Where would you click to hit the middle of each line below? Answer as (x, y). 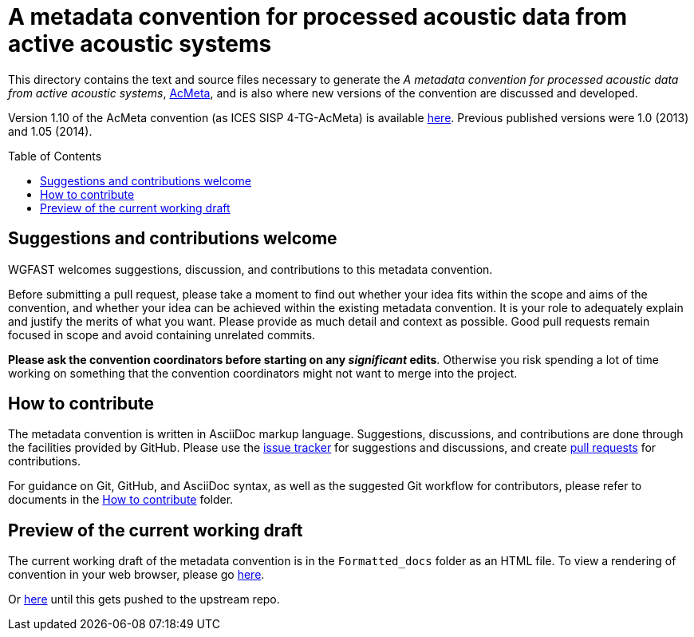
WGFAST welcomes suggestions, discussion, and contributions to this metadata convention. (250, 269)
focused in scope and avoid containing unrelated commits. (162, 334)
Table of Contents (55, 156)
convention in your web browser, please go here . (136, 575)
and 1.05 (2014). (50, 131)
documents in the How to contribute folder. (121, 500)
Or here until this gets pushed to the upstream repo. (144, 599)
